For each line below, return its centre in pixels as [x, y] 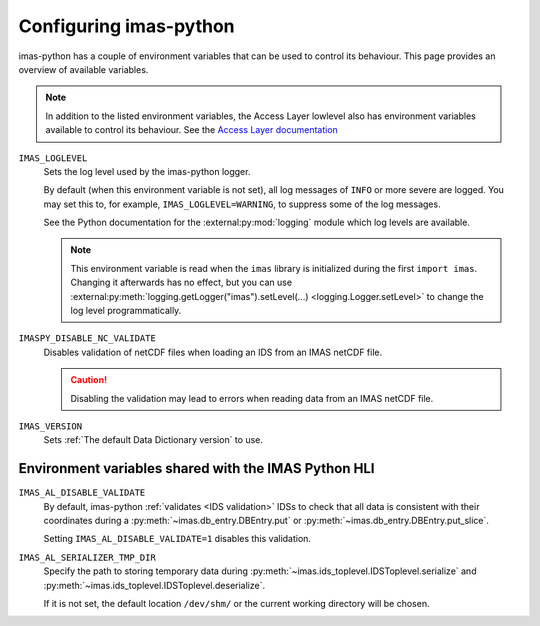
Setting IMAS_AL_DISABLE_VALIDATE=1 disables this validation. [177, 539]
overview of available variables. [83, 69]
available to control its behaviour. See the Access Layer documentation [192, 130]
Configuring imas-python [126, 26]
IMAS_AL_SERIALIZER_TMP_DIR [87, 557]
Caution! [89, 380]
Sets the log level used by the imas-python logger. [147, 171]
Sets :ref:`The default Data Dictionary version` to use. [153, 440]
